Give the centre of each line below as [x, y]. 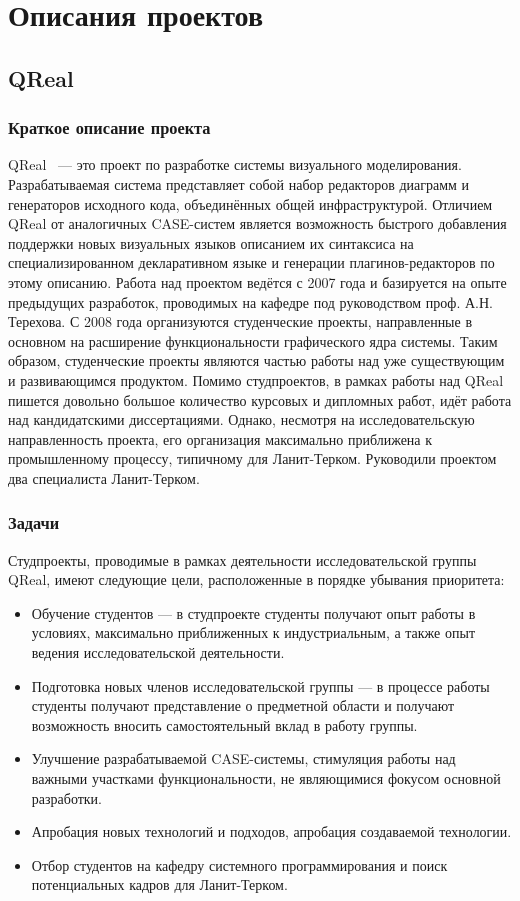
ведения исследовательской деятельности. [158, 652]
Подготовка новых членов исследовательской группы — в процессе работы [260, 685]
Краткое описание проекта [109, 127]
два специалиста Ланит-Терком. [104, 477]
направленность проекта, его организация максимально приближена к [220, 438]
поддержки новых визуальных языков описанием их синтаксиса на [211, 242]
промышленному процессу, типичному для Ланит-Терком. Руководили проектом [252, 458]
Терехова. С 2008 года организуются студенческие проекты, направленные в [240, 321]
